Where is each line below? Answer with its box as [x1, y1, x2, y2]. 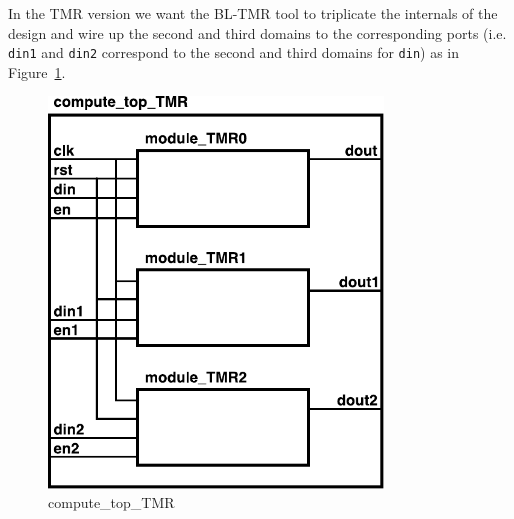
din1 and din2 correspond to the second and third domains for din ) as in [8, 42, 460, 63]
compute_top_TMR [48, 492, 175, 513]
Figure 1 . [8, 61, 66, 82]
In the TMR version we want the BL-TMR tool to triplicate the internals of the [8, 3, 498, 23]
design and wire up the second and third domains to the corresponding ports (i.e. [8, 22, 507, 43]
